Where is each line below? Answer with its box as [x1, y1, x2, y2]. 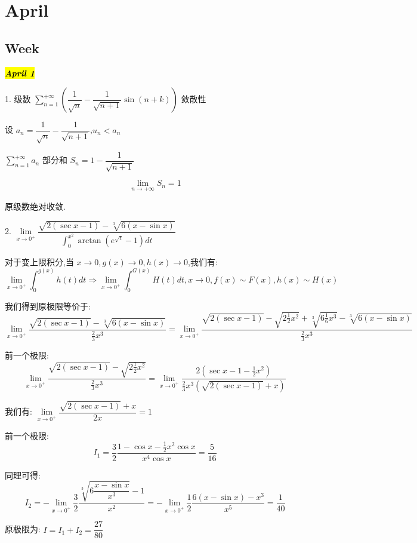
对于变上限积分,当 [5, 255, 74, 268]
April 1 [5, 66, 35, 79]
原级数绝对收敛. [5, 200, 66, 212]
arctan [78, 237, 101, 246]
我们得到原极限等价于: [5, 299, 91, 312]
